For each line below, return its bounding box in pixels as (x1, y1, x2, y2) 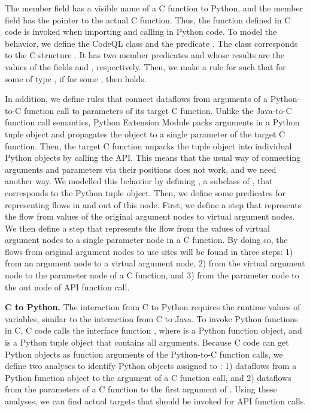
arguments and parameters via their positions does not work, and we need (5, 163, 276, 175)
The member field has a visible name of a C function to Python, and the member (5, 2, 303, 14)
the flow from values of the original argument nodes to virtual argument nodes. (5, 210, 295, 223)
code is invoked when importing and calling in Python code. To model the (5, 25, 277, 38)
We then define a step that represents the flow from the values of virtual (5, 221, 271, 234)
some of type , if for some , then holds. (5, 72, 147, 85)
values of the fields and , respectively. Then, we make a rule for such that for (5, 60, 286, 73)
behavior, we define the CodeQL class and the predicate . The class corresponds (5, 37, 298, 49)
